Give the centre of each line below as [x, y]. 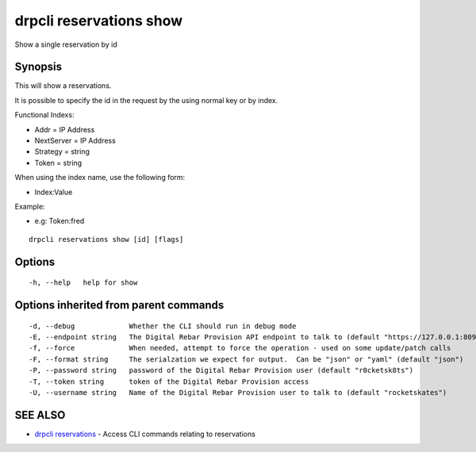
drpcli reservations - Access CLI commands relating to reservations [145, 434]
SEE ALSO [40, 415]
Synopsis [38, 67]
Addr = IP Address [65, 129]
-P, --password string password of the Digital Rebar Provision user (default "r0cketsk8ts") [221, 370]
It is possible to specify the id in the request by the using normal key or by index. [146, 100]
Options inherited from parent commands [119, 305]
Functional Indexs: [44, 115]
